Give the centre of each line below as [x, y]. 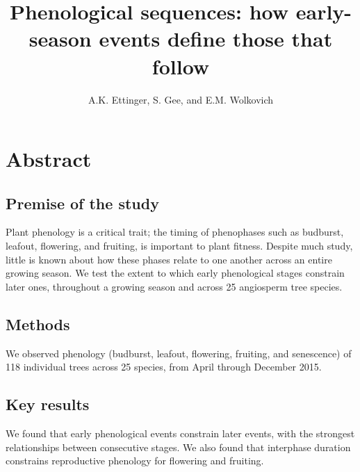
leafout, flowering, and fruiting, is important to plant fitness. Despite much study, [179, 246]
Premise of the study [82, 203]
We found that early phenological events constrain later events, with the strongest [180, 433]
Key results [48, 404]
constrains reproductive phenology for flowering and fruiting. [135, 461]
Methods [38, 324]
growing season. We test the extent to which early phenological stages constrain [175, 273]
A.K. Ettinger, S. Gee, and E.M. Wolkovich [181, 99]
